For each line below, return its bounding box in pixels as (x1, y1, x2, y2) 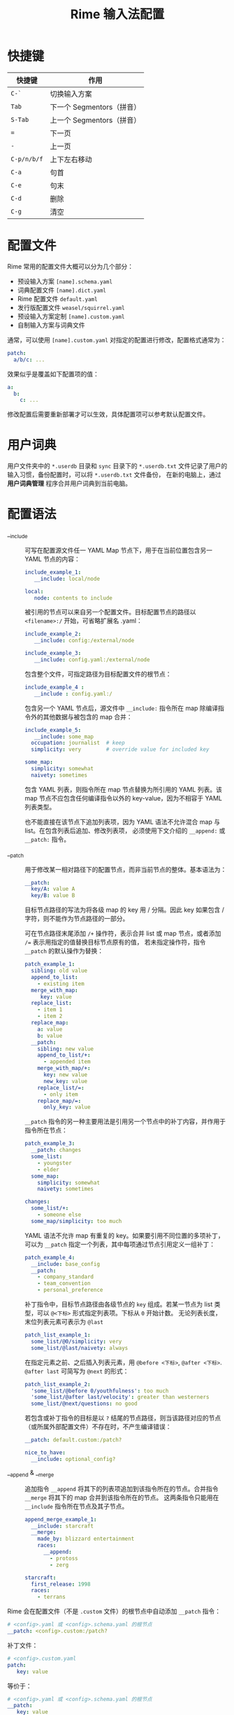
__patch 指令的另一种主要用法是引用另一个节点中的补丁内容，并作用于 (24, 1117, 226, 1126)
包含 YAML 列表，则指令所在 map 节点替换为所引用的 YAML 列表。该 (24, 785, 222, 793)
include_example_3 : (24, 650, 82, 657)
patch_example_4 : (24, 1254, 75, 1261)
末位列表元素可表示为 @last (24, 1318, 103, 1326)
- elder (37, 1166, 59, 1173)
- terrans (37, 1593, 66, 1601)
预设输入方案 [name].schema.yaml (17, 277, 113, 285)
